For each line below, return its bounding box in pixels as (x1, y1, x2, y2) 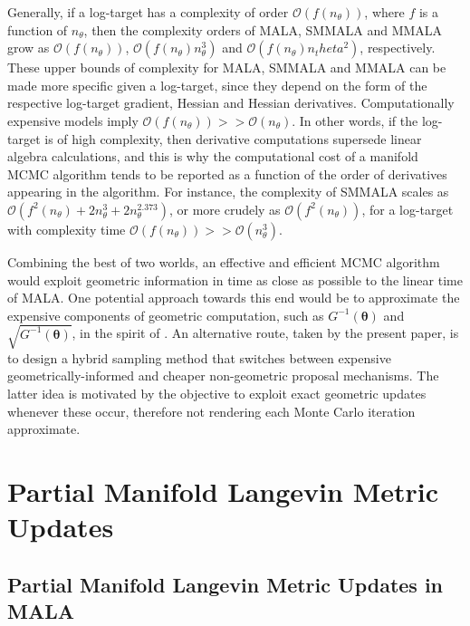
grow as (7, 38, 50, 57)
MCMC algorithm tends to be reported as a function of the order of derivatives (7, 164, 447, 183)
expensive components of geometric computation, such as (7, 305, 324, 324)
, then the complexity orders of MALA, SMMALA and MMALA (83, 20, 443, 39)
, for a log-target (361, 199, 454, 218)
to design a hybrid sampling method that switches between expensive (7, 348, 391, 367)
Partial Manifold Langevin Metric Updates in (7, 570, 444, 598)
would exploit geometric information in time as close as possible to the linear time (7, 270, 463, 289)
